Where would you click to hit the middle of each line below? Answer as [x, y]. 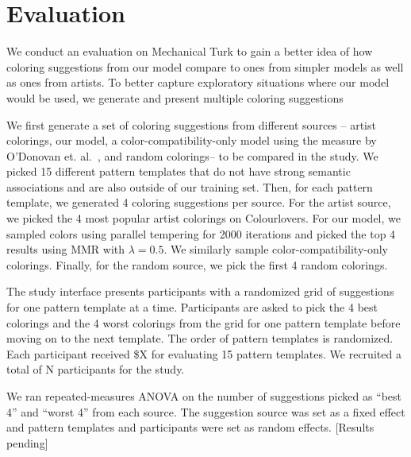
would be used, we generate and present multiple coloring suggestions [175, 97]
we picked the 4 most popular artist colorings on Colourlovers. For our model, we [204, 218]
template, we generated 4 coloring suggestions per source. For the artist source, [199, 202]
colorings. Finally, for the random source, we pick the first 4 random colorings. [197, 264]
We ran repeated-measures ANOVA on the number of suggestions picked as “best [204, 396]
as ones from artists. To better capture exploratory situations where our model [198, 82]
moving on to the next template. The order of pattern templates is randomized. [200, 338]
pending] [27, 442]
